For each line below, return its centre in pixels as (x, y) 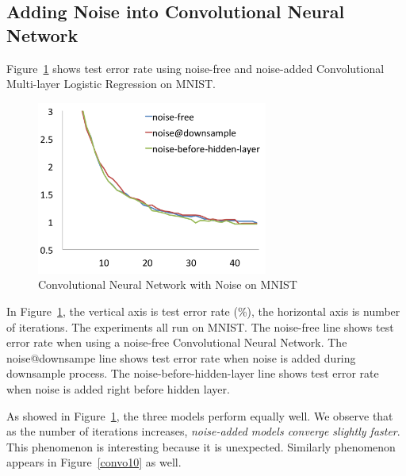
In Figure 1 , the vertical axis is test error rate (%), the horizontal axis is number (203, 311)
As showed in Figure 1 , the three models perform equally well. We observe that (200, 415)
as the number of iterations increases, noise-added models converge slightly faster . (203, 431)
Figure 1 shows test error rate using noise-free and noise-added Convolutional (195, 68)
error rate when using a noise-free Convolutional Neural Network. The (177, 342)
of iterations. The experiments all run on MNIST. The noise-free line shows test (200, 326)
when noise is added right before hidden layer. (118, 388)
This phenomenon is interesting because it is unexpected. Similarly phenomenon (201, 446)
